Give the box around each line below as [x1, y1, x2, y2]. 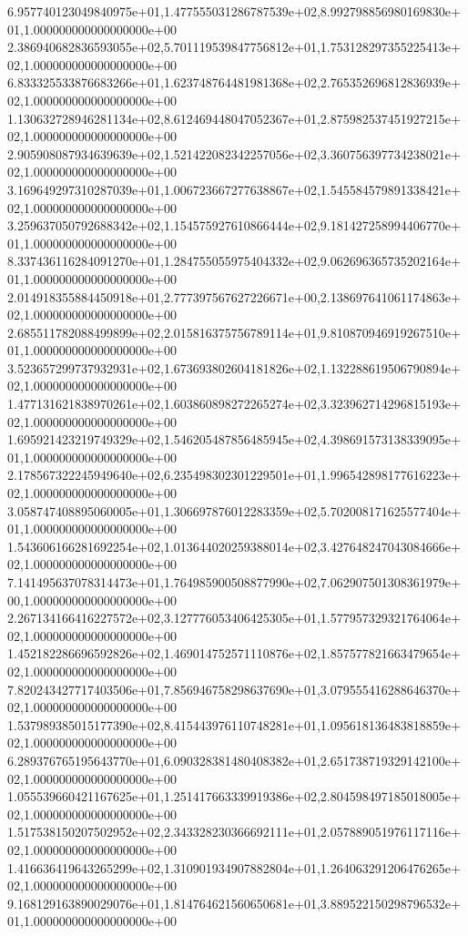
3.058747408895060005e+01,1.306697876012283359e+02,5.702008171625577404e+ [7, 501, 461, 520]
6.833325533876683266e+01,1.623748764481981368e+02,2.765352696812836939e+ [7, 73, 461, 92]
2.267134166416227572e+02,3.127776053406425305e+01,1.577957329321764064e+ [7, 608, 461, 627]
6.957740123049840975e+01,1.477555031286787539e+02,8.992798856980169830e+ [7, 2, 461, 20]
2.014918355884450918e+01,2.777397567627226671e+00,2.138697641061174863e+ [7, 287, 461, 306]
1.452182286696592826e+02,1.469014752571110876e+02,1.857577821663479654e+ [7, 644, 461, 663]
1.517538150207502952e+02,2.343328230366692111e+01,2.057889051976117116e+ [7, 822, 461, 841]
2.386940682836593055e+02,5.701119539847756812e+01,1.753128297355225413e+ [7, 37, 461, 56]
